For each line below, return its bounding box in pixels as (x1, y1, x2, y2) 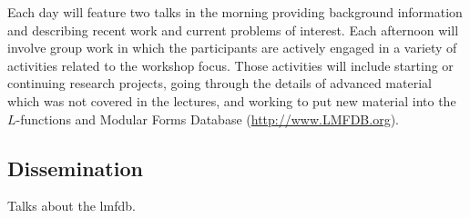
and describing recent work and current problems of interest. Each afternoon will (7, 20, 459, 39)
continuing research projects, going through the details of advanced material (7, 74, 432, 93)
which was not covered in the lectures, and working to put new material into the (7, 91, 456, 110)
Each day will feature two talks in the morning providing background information (7, 3, 463, 21)
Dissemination (7, 154, 143, 182)
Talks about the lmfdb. (7, 196, 136, 215)
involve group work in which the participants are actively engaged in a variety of (7, 38, 457, 57)
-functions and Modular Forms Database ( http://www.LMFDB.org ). (15, 109, 399, 128)
